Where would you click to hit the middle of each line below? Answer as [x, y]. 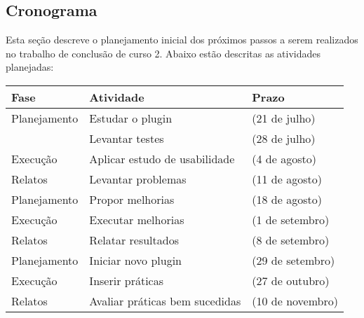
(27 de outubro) [291, 280]
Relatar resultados [134, 240]
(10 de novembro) [295, 300]
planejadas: [30, 67]
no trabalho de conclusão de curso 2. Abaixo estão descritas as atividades [163, 53]
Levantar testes [127, 138]
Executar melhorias [137, 219]
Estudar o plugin [131, 118]
